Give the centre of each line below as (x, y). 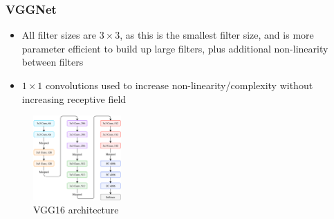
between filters (53, 62)
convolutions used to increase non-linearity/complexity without (179, 85)
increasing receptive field (74, 98)
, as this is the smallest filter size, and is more (217, 35)
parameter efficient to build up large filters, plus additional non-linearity (175, 48)
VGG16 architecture (76, 210)
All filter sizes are (59, 35)
